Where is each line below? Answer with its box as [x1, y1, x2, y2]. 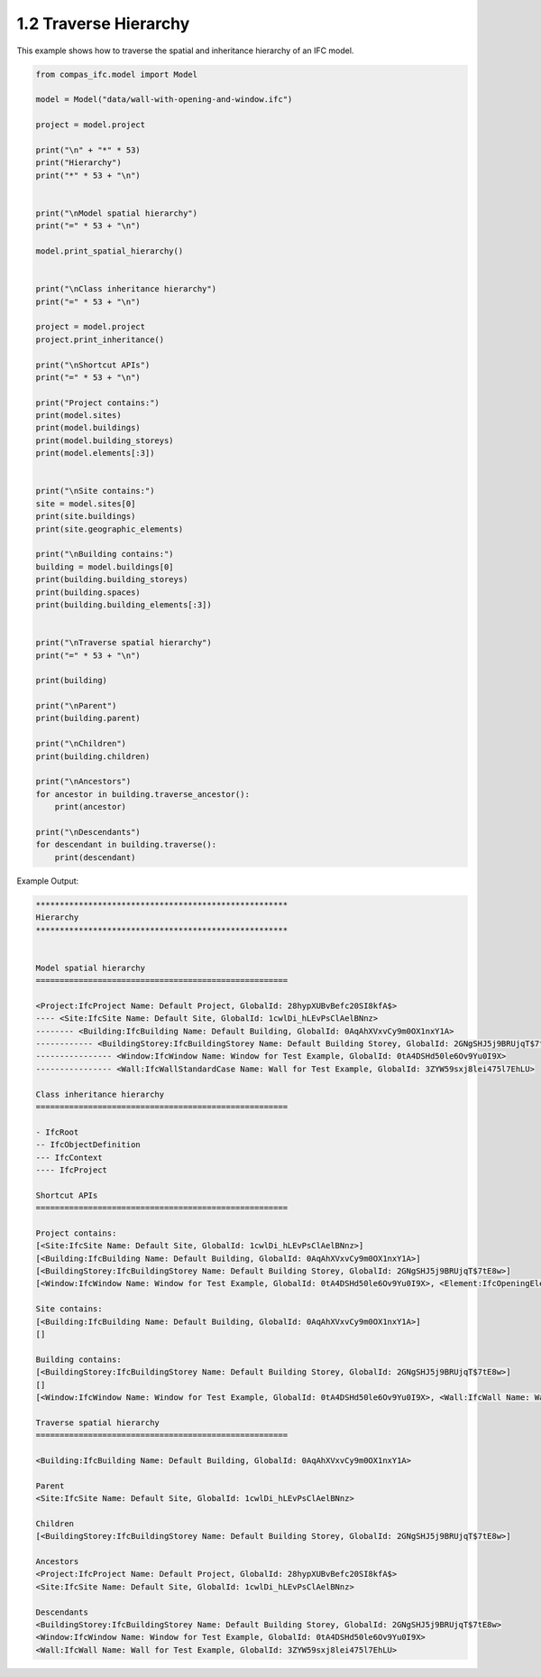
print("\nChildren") [35, 738, 126, 749]
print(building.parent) [35, 713, 142, 724]
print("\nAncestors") [35, 776, 132, 787]
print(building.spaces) [35, 587, 142, 598]
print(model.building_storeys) [35, 435, 175, 446]
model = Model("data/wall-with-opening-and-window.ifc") [35, 95, 293, 105]
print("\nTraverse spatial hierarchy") [35, 637, 212, 648]
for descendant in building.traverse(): [35, 839, 216, 850]
